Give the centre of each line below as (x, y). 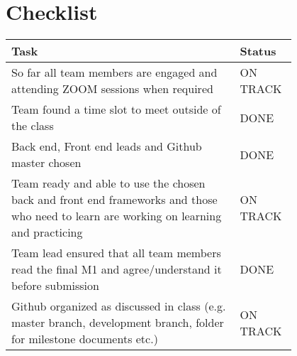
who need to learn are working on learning (117, 216)
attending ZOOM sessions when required (112, 89)
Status (258, 51)
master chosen (46, 163)
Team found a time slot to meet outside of (116, 109)
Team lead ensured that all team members (116, 253)
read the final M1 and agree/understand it (117, 269)
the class (33, 126)
